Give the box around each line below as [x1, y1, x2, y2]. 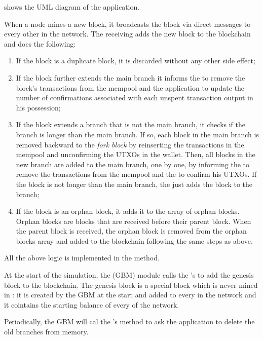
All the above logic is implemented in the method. [4, 252, 160, 263]
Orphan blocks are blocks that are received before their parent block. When [16, 215, 251, 226]
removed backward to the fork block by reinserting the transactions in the [16, 139, 244, 149]
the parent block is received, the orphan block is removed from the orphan [16, 225, 247, 236]
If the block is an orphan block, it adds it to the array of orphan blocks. [16, 206, 240, 216]
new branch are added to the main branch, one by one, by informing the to [16, 159, 250, 169]
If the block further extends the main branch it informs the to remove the [16, 72, 245, 83]
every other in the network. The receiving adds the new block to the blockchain [4, 28, 251, 39]
